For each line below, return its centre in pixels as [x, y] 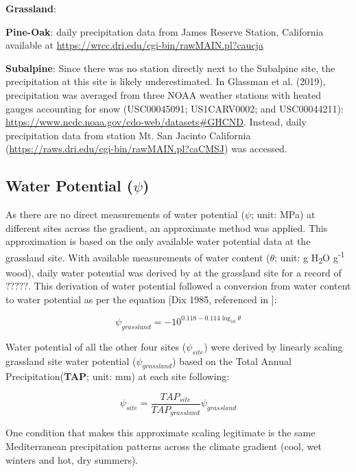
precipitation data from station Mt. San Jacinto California [128, 135]
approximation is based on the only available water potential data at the [158, 241]
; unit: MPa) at [283, 214]
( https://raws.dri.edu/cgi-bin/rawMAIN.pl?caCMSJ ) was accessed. [146, 149]
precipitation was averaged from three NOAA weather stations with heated [164, 94]
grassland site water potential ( [71, 361]
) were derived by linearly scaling [273, 346]
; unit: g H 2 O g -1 [310, 257]
